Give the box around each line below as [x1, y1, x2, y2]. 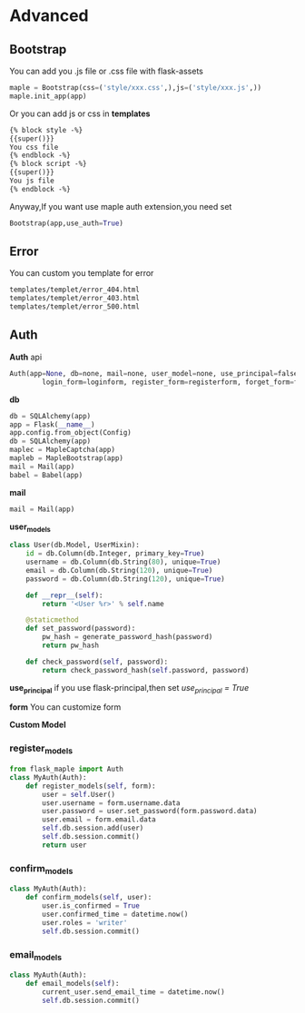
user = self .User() [42, 790, 116, 799]
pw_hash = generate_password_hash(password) [42, 633, 213, 642]
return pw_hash [42, 641, 100, 650]
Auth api [9, 351, 43, 362]
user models [9, 521, 52, 534]
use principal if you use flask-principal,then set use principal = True [9, 682, 250, 695]
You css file [9, 143, 59, 152]
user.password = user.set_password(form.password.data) [42, 807, 258, 816]
